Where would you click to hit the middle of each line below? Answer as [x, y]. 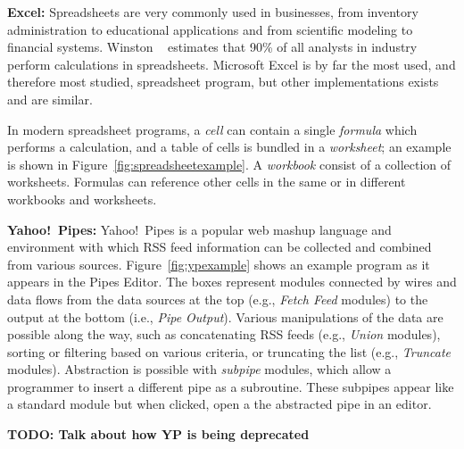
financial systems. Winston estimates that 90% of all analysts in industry [212, 47]
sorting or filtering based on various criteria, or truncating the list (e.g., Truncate [229, 351]
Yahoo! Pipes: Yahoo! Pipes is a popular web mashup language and [199, 229]
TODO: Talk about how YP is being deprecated [158, 434]
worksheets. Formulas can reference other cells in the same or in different [207, 182]
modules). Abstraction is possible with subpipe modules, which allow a [199, 369]
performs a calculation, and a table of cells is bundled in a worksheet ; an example [229, 147]
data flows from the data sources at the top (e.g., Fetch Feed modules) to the [218, 299]
